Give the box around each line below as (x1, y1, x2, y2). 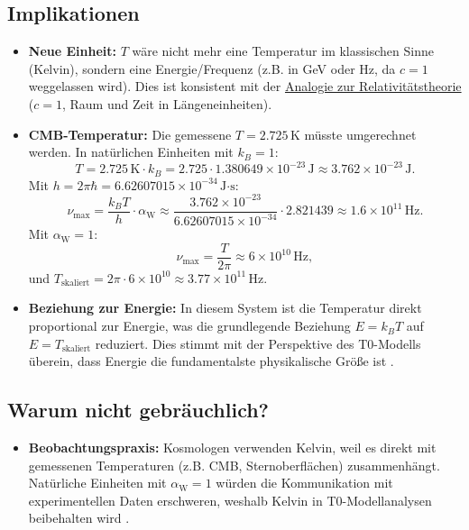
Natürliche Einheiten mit (28, 473, 167, 492)
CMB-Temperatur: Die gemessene (28, 124, 232, 143)
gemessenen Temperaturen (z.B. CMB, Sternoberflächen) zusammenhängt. (28, 455, 440, 474)
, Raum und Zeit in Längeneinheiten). (61, 94, 272, 113)
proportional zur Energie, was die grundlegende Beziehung (28, 316, 351, 335)
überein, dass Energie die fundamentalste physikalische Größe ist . (28, 352, 394, 370)
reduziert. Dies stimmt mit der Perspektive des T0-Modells (95, 334, 421, 352)
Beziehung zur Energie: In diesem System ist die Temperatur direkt (28, 298, 422, 317)
